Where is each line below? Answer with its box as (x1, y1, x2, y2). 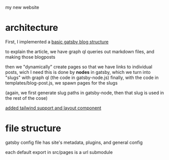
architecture (5, 22, 58, 33)
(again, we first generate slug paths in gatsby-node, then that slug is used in (5, 90, 164, 96)
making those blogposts (5, 54, 56, 60)
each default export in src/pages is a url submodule (5, 149, 113, 155)
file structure (5, 123, 62, 134)
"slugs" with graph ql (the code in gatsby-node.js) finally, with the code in (5, 74, 159, 81)
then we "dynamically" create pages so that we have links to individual (5, 63, 153, 70)
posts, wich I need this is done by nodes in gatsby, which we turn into (5, 69, 151, 75)
